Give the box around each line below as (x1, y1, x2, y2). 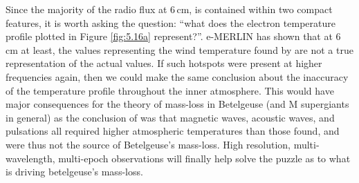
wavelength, (6, 151, 55, 165)
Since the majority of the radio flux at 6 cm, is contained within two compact (6, 2, 333, 16)
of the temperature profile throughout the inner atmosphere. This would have (6, 83, 334, 97)
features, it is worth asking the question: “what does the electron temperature (6, 15, 335, 30)
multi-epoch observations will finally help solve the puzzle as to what (58, 151, 351, 165)
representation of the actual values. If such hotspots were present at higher (6, 56, 322, 70)
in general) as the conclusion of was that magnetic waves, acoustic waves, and (6, 110, 335, 124)
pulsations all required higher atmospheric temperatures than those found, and (6, 124, 340, 138)
